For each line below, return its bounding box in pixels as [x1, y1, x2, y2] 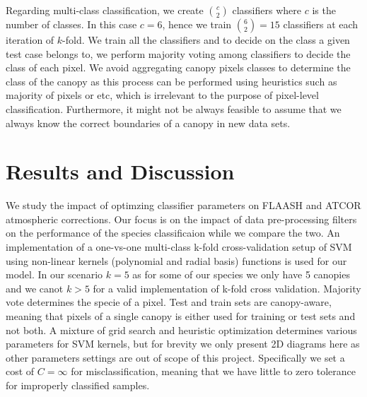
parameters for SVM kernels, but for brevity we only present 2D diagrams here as [6, 336, 360, 351]
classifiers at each [283, 17, 359, 31]
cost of [6, 364, 35, 379]
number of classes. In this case [6, 17, 137, 31]
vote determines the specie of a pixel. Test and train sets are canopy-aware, [6, 295, 332, 309]
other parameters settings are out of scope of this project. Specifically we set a [6, 350, 345, 365]
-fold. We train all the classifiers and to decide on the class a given [62, 32, 350, 47]
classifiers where [232, 3, 301, 17]
